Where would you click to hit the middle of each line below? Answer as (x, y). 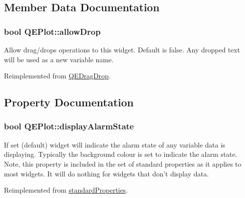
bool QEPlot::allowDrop (52, 31)
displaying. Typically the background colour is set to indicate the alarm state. (121, 154)
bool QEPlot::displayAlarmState (69, 126)
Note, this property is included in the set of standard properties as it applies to (123, 163)
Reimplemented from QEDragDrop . (57, 76)
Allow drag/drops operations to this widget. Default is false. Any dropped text (122, 49)
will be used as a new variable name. (59, 59)
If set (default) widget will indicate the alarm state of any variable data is (115, 144)
